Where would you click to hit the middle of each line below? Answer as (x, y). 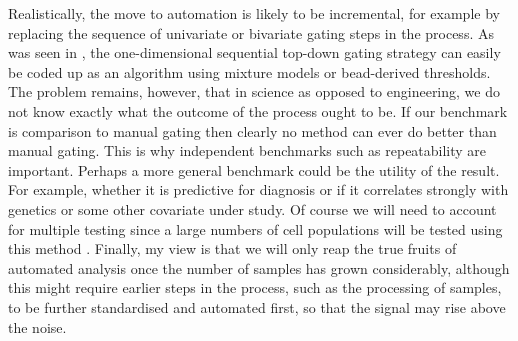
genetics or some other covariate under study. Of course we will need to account (252, 208)
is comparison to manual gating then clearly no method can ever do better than (252, 130)
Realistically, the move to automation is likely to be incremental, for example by (254, 13)
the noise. (37, 326)
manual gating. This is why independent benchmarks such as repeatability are (247, 150)
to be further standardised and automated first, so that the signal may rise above (257, 306)
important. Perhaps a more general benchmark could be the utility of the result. (254, 169)
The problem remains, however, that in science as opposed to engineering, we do (254, 91)
